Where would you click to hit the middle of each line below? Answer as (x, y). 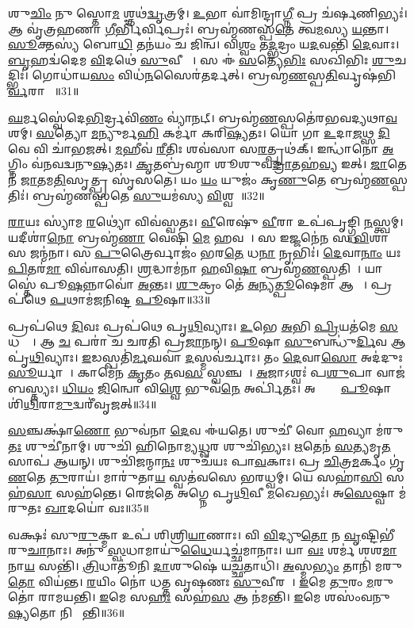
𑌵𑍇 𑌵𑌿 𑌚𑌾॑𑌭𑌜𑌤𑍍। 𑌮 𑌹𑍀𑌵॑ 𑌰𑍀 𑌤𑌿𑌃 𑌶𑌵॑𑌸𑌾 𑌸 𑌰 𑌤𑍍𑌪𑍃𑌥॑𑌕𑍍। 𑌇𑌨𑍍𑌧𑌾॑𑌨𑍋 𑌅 (201, 148)
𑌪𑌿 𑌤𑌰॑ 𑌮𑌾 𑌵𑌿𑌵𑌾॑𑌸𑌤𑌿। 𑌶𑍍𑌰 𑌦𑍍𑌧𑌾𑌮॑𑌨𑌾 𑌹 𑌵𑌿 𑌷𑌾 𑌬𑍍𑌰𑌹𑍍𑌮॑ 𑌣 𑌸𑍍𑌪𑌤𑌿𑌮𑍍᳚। (185, 268)
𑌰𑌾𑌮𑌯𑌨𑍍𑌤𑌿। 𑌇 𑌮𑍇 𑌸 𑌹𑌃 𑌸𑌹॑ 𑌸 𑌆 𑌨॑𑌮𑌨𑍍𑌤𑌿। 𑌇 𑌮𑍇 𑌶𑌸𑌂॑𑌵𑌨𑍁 (214, 597)
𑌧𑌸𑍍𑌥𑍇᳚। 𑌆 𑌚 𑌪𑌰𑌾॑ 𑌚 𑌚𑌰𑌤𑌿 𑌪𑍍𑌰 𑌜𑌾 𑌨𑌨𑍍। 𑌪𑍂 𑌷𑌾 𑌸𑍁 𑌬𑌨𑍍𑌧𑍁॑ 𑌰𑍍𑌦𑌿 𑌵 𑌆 (207, 341)
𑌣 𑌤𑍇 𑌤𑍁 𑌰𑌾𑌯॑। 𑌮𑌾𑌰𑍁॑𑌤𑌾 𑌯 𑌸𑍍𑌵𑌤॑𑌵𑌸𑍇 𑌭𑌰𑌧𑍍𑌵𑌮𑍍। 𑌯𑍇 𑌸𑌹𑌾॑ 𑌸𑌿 (195, 477)
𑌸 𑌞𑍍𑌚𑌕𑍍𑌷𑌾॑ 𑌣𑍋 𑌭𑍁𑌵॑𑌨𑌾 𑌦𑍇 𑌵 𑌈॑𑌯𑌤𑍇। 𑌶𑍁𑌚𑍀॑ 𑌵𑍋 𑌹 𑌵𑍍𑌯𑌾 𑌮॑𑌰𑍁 (206, 430)
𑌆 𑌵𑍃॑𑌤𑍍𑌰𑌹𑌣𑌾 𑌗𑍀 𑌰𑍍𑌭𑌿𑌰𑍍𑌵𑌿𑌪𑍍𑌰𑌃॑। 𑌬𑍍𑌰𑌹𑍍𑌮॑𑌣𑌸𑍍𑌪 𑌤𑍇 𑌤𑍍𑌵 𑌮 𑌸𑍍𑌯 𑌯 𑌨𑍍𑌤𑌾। (199, 28)
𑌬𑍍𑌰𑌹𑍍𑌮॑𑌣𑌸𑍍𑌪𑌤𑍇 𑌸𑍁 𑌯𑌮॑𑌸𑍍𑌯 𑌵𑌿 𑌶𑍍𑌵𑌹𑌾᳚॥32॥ (149, 195)
